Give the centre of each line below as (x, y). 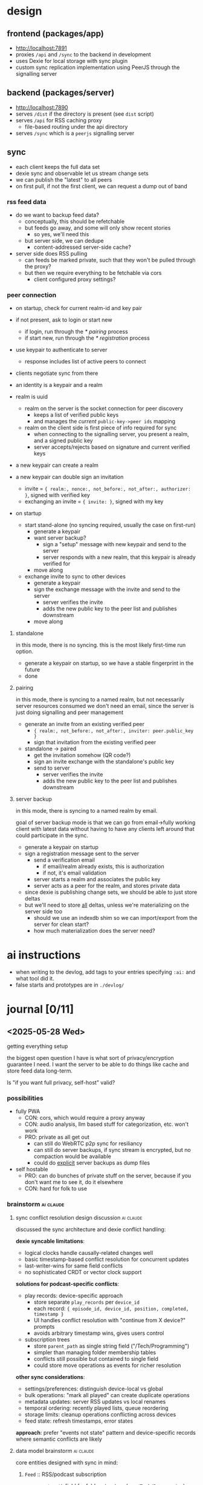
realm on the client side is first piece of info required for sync (101, 428)
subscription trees (47, 1339)
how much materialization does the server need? (95, 931)
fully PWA (28, 1111)
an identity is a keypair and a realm (59, 385)
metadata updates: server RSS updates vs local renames (95, 1401)
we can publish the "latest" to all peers (64, 179)
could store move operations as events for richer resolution (107, 1365)
